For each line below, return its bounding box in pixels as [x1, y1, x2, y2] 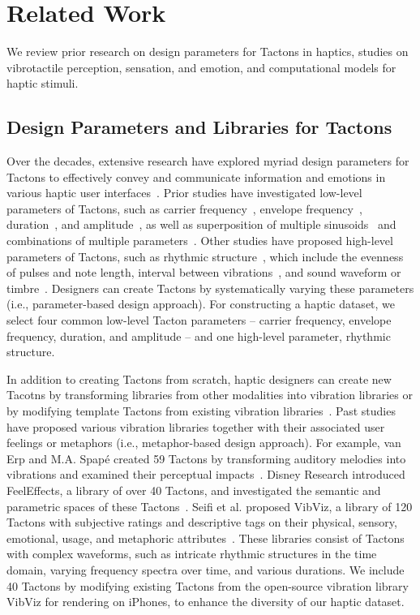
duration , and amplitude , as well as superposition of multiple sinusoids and [6, 216, 396, 233]
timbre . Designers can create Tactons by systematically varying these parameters [6, 279, 414, 296]
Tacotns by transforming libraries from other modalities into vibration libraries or [6, 386, 413, 403]
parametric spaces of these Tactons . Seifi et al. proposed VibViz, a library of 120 [6, 497, 413, 514]
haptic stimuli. [6, 75, 79, 92]
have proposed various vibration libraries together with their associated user [6, 418, 385, 435]
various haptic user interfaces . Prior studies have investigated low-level [6, 184, 362, 201]
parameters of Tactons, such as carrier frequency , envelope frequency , [6, 200, 362, 217]
